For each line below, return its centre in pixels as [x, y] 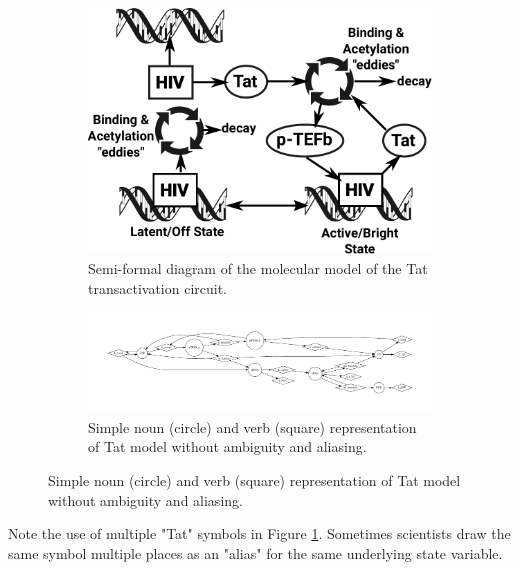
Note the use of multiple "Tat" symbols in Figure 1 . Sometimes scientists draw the [259, 533]
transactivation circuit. [158, 287]
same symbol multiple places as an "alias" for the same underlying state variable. [255, 552]
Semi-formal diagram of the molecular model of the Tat [258, 268]
